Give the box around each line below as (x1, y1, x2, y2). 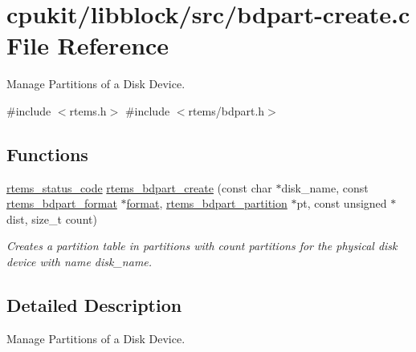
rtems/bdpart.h (188, 102, 265, 119)
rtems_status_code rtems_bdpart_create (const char (6, 179, 272, 196)
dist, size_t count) (6, 210, 97, 227)
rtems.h (69, 102, 107, 119)
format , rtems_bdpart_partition (126, 195, 288, 212)
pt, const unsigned (296, 195, 387, 212)
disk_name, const (281, 179, 369, 196)
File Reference (6, 29, 169, 62)
